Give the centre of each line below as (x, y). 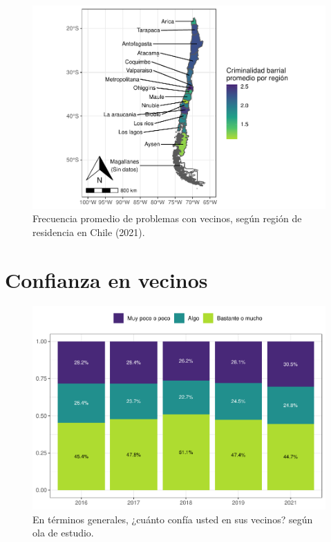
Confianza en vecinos (106, 279)
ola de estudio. (63, 533)
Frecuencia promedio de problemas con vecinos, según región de (167, 218)
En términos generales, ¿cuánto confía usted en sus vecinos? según (173, 519)
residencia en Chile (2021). (89, 232)
